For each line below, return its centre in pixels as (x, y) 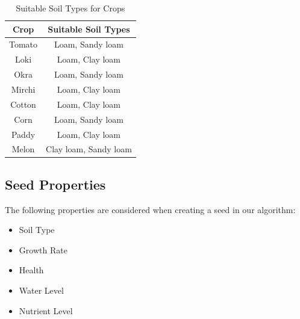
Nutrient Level (46, 310)
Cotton (23, 104)
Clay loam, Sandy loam (89, 149)
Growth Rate (43, 249)
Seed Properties (55, 184)
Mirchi (23, 89)
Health (31, 270)
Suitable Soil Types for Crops (70, 8)
